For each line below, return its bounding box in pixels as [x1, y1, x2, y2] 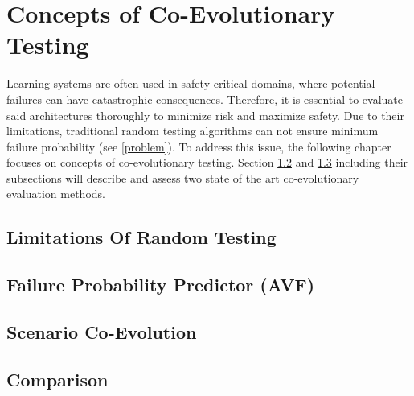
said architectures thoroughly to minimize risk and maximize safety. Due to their [6, 106, 404, 123]
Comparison [6, 366, 109, 391]
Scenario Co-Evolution [6, 320, 197, 344]
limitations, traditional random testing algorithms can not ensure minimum [6, 122, 379, 139]
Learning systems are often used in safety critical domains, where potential [6, 75, 375, 92]
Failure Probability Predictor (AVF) [6, 272, 315, 297]
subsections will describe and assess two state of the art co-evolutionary [6, 169, 359, 186]
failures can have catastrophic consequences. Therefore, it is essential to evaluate [6, 90, 403, 107]
